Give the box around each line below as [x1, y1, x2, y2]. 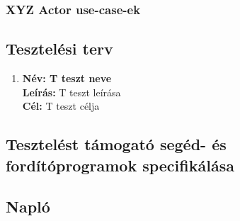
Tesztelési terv [6, 38, 113, 59]
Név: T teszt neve [22, 71, 112, 86]
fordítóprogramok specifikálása [6, 154, 234, 176]
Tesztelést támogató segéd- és [6, 133, 227, 155]
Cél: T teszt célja [22, 98, 100, 113]
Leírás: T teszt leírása [22, 84, 121, 99]
